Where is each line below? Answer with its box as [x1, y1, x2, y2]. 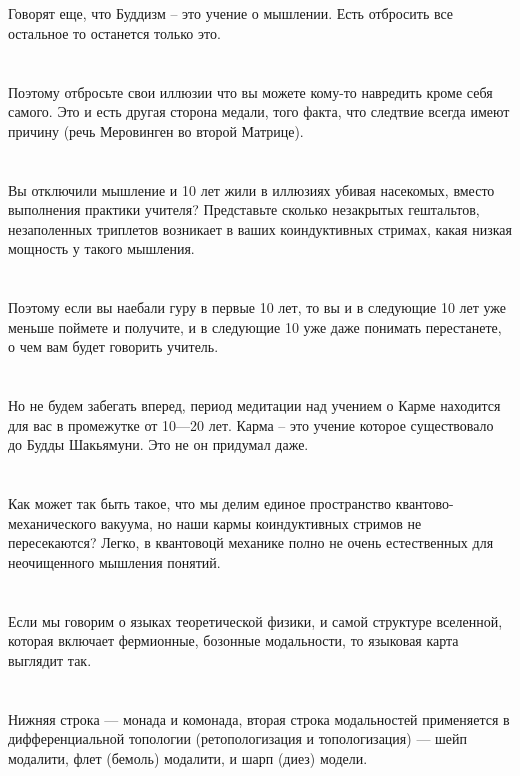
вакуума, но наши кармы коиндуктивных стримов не [100, 512, 422, 533]
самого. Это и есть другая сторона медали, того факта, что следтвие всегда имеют [8, 101, 510, 122]
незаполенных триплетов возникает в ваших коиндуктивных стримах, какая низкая [8, 218, 512, 239]
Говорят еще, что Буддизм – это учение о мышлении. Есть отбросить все [8, 3, 454, 24]
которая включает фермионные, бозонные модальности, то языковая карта [8, 630, 459, 651]
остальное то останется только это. [8, 22, 221, 43]
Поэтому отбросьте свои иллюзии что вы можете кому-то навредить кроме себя [8, 81, 493, 102]
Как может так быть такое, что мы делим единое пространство [8, 493, 391, 514]
